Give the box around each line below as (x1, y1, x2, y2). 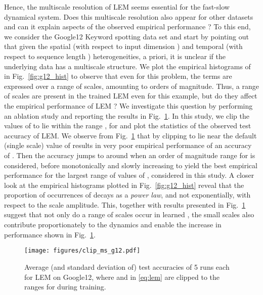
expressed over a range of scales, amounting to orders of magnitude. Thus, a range (4, 80, 259, 91)
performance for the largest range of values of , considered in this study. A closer (4, 170, 254, 180)
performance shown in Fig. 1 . (4, 229, 96, 239)
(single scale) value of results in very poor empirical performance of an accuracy (4, 140, 252, 151)
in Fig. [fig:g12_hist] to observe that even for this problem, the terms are (4, 71, 232, 81)
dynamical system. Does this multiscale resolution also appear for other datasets (4, 11, 253, 22)
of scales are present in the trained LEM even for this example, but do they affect (4, 90, 257, 101)
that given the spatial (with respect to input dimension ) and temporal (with (4, 41, 243, 52)
